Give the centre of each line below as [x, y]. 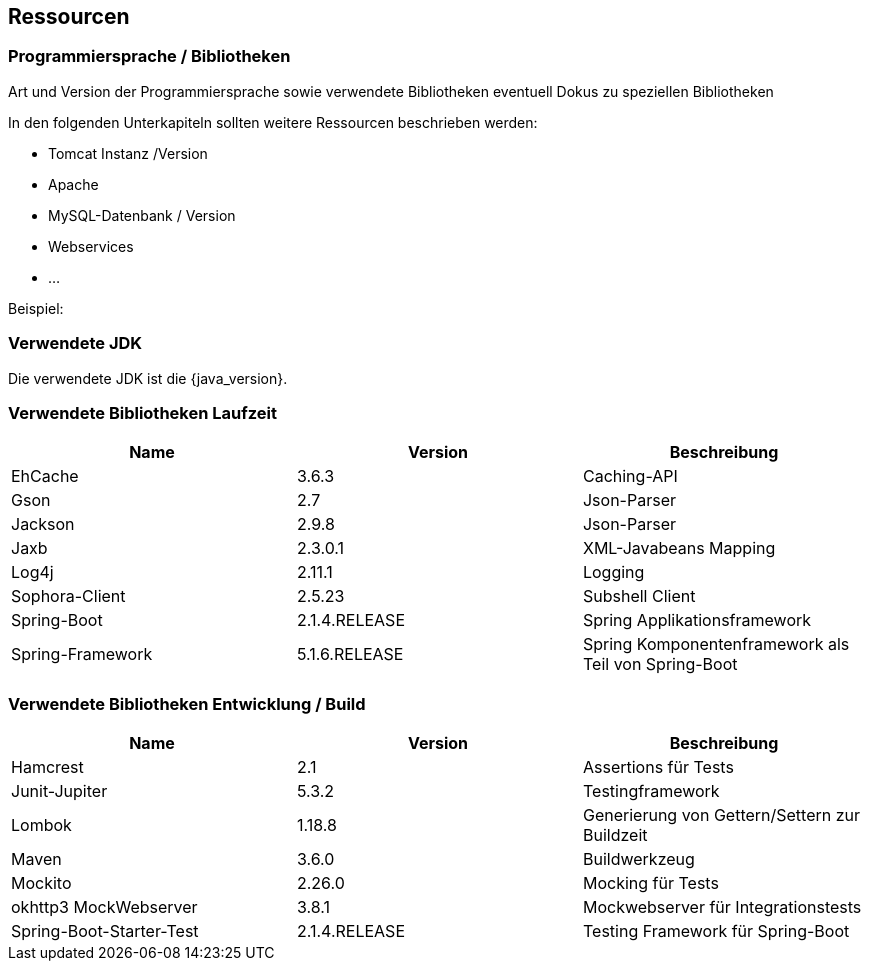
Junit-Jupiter [59, 791]
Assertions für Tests [658, 767]
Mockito [41, 883]
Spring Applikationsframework [697, 620]
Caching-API [630, 476]
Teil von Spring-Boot [660, 664]
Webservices [91, 246]
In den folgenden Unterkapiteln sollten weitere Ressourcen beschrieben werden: [273, 122]
